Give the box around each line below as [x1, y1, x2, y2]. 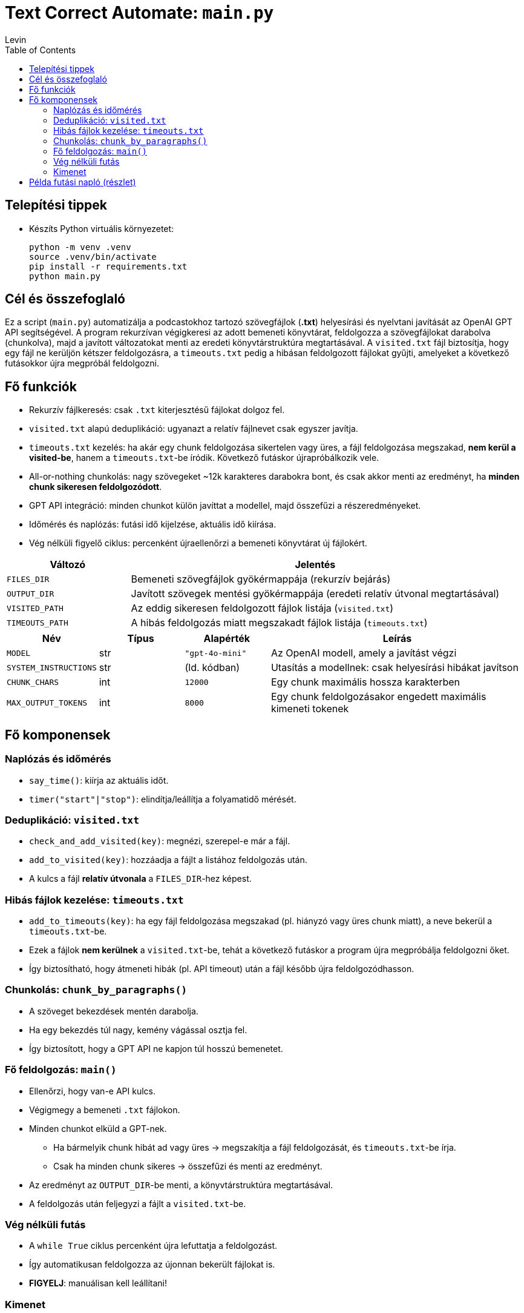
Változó [50, 558, 86, 571]
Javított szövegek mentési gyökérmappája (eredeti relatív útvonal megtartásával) [131, 587, 500, 600]
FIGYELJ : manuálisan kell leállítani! [29, 1278, 168, 1289]
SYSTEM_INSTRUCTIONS [7, 663, 97, 672]
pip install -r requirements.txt [29, 261, 188, 271]
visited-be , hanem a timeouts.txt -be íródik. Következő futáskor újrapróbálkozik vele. [29, 452, 379, 463]
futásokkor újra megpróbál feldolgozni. [5, 358, 159, 369]
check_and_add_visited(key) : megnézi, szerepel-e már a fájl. [29, 836, 290, 847]
